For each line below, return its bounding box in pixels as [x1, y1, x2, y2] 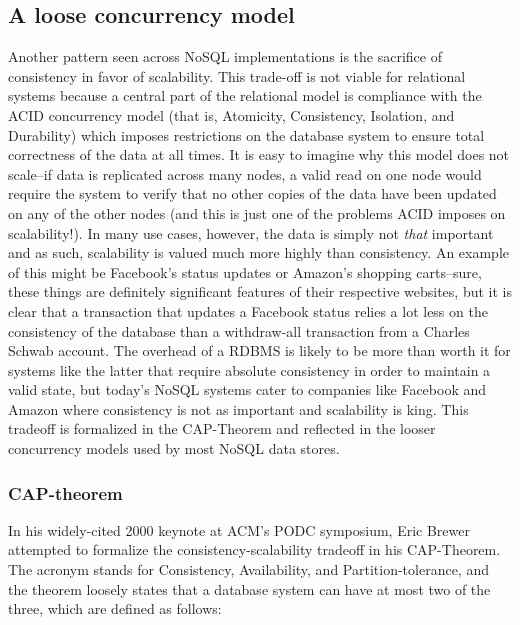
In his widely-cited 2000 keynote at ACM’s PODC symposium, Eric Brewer [8, 519, 470, 540]
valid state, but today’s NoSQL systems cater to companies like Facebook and [8, 379, 487, 400]
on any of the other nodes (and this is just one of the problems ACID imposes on [8, 202, 506, 223]
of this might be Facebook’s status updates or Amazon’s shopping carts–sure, [8, 261, 482, 282]
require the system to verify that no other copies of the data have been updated [8, 183, 497, 204]
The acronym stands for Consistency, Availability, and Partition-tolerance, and [8, 559, 489, 580]
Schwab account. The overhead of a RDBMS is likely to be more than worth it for [8, 340, 511, 361]
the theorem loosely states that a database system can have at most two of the [8, 578, 491, 599]
